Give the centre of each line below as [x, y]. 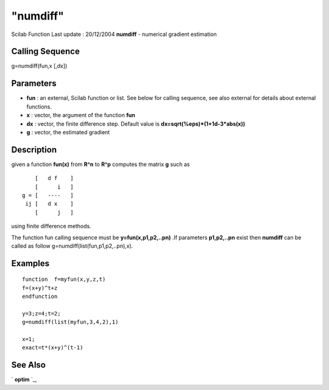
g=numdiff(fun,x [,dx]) [39, 66]
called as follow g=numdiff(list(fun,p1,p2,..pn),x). [72, 246]
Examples [30, 263]
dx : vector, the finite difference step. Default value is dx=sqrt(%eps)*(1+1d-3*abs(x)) [136, 124]
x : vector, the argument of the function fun [81, 115]
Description [34, 150]
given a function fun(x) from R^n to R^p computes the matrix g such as [101, 164]
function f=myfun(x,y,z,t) [64, 280]
